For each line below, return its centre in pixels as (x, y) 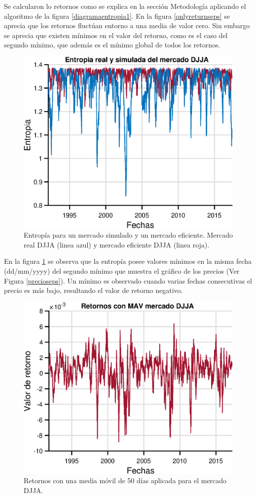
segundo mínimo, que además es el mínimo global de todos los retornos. (112, 45)
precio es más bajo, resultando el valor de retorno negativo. (93, 290)
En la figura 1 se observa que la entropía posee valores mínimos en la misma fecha (128, 261)
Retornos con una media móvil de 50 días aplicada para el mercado (125, 480)
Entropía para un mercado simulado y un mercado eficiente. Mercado (128, 235)
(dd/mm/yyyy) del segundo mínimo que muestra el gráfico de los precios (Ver (122, 270)
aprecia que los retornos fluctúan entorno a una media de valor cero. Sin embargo (127, 25)
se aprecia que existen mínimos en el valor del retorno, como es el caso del (116, 35)
